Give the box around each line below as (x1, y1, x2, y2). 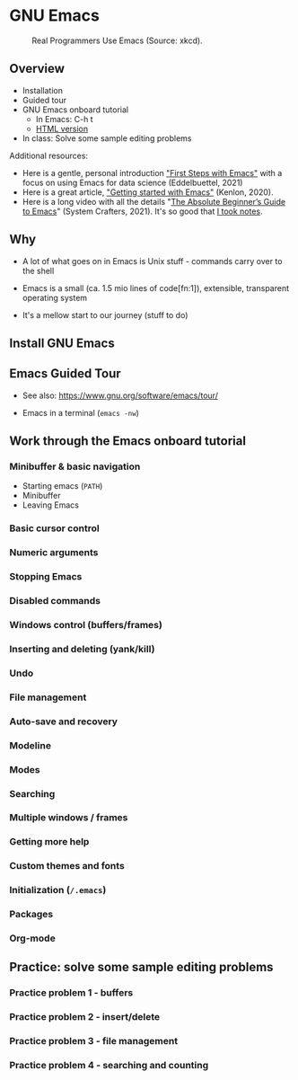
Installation (22, 84, 64, 95)
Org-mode (9, 932, 56, 944)
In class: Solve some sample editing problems (22, 132, 192, 144)
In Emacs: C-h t (35, 113, 93, 124)
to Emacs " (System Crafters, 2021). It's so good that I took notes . (22, 206, 263, 217)
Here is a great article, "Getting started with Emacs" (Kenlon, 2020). (22, 186, 274, 198)
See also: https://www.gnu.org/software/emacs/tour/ (22, 390, 218, 401)
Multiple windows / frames (9, 811, 128, 824)
